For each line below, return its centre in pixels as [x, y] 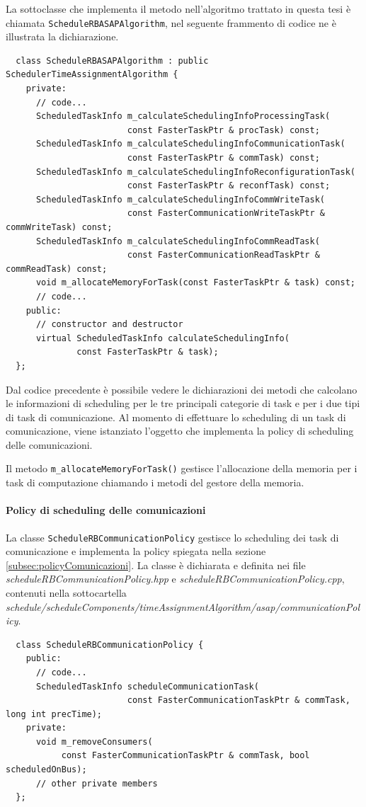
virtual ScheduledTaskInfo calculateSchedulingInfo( [162, 338]
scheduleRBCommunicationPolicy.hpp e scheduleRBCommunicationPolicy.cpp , [175, 579]
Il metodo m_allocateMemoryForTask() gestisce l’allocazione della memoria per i [182, 468]
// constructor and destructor [109, 325]
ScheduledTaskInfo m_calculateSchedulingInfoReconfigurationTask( [195, 172]
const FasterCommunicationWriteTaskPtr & [226, 213]
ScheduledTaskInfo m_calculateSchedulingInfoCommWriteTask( [181, 199]
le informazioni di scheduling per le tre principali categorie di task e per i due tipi [183, 403]
